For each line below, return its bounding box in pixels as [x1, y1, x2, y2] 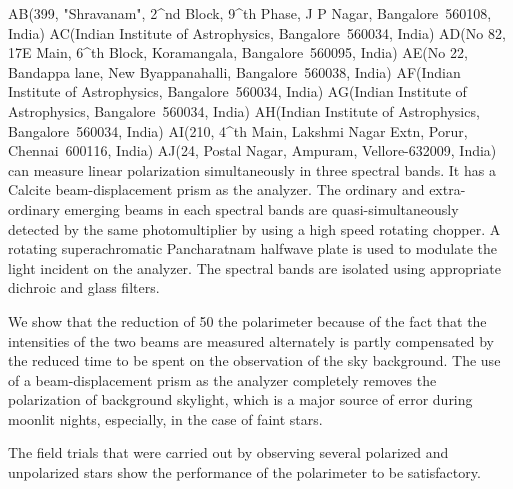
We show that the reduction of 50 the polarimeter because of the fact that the [8, 310, 487, 331]
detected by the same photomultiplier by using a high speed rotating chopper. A [8, 218, 501, 239]
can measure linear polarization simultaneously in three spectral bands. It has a [8, 159, 496, 180]
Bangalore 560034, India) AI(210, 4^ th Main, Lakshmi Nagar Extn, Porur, [8, 120, 468, 141]
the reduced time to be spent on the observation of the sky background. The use [8, 350, 501, 371]
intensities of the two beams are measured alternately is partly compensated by [8, 330, 494, 351]
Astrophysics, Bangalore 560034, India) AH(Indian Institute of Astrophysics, [8, 100, 480, 121]
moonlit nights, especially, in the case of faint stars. [8, 408, 323, 429]
